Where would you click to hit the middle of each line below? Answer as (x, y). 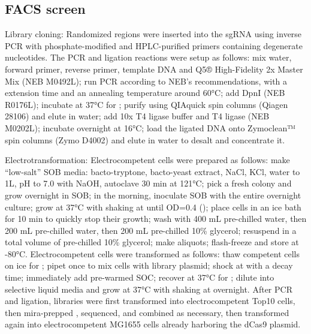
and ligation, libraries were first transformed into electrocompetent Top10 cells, (150, 301)
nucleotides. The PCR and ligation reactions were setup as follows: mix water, (148, 57)
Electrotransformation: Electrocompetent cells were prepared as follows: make (147, 160)
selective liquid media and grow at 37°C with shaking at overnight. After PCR (149, 289)
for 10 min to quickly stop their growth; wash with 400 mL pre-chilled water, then (156, 219)
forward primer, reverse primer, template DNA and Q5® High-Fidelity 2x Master (154, 69)
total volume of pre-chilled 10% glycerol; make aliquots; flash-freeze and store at (152, 242)
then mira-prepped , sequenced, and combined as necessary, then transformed (147, 312)
